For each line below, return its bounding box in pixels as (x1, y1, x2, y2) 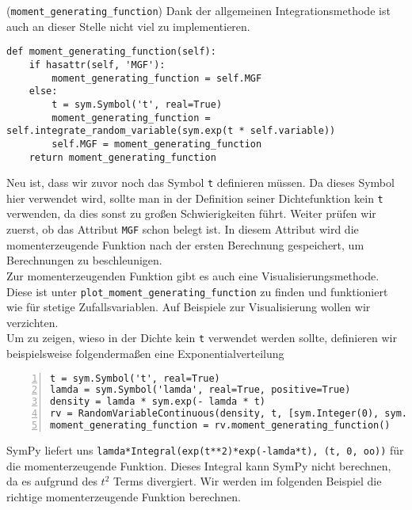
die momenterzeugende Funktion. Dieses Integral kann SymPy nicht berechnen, (6, 457, 391, 474)
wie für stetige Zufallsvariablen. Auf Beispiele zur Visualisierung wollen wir (6, 299, 371, 315)
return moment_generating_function (29, 151, 216, 163)
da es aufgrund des (6, 473, 97, 489)
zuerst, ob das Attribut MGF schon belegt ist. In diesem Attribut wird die (6, 221, 359, 238)
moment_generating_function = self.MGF (51, 72, 262, 84)
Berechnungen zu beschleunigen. (6, 252, 162, 268)
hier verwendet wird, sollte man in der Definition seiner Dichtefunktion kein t (6, 189, 383, 206)
